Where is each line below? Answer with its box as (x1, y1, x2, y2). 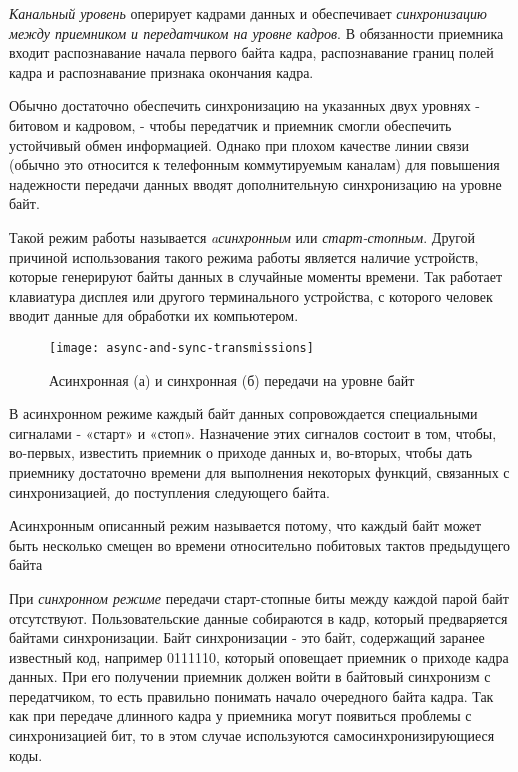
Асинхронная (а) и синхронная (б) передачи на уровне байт (49, 369, 415, 390)
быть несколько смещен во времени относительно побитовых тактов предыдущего (9, 534, 511, 555)
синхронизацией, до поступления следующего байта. (9, 481, 330, 502)
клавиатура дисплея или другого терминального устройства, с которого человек (9, 285, 493, 306)
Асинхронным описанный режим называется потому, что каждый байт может (9, 515, 482, 536)
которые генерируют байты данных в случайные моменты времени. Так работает (9, 266, 503, 287)
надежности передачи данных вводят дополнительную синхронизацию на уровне (9, 173, 502, 194)
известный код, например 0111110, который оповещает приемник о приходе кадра (9, 646, 509, 667)
